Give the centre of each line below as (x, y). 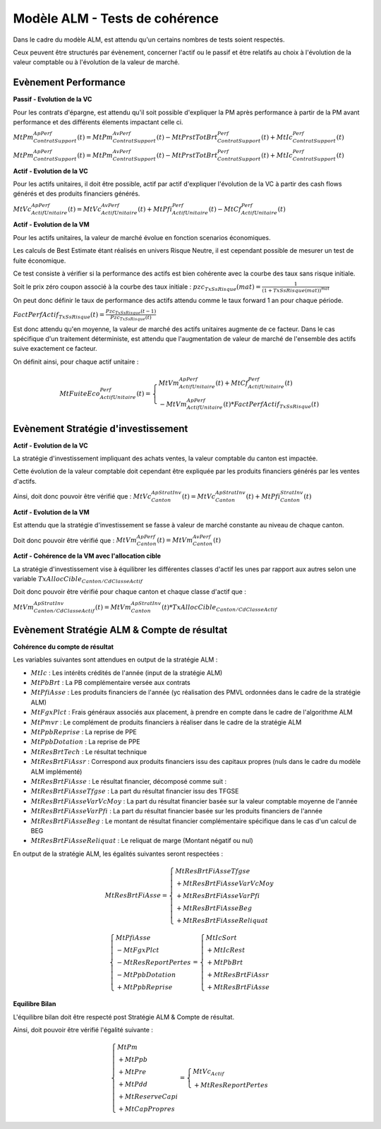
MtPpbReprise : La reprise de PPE (84, 732)
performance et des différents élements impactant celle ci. (98, 122)
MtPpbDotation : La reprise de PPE (85, 742)
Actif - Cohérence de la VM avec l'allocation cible (87, 556)
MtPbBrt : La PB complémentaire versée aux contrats (110, 683)
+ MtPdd (133, 1085)
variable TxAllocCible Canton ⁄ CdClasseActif (78, 580)
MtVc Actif (209, 1072)
